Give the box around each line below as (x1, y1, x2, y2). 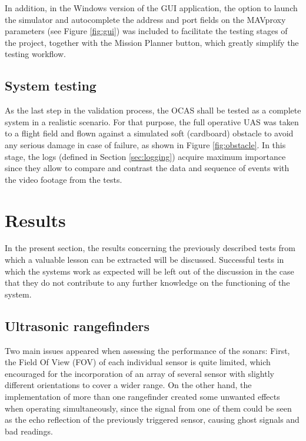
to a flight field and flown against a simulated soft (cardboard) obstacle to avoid (5, 127, 294, 139)
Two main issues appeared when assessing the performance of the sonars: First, (5, 344, 290, 356)
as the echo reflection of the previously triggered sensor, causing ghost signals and (5, 413, 300, 426)
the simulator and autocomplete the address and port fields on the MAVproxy (5, 13, 286, 25)
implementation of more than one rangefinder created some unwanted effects (5, 390, 280, 402)
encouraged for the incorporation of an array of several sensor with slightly (5, 367, 274, 379)
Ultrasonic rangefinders (5, 316, 149, 335)
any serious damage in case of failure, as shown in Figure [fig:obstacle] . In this (5, 138, 286, 151)
